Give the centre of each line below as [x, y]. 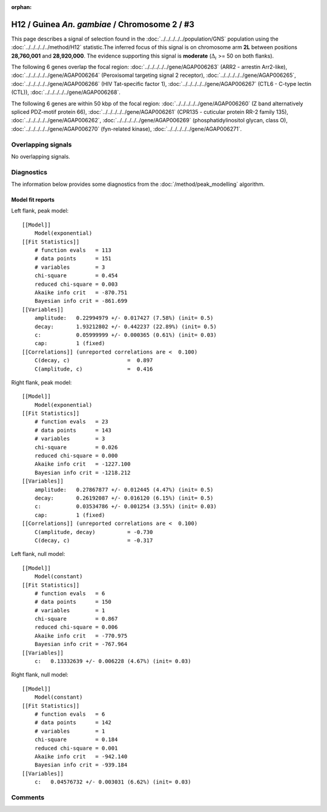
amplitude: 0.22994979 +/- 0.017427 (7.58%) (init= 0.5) [124, 318]
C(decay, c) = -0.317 [94, 540]
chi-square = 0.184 [76, 740]
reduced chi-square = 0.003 [76, 284]
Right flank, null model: [40, 675]
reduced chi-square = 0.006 [76, 627]
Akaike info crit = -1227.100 [82, 464]
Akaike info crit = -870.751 [81, 293]
